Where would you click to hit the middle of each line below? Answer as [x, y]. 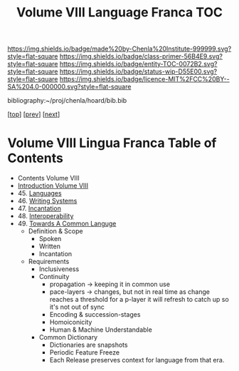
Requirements [49, 262]
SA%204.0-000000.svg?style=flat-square [69, 87]
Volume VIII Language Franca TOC [119, 12]
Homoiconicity [71, 322]
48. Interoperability [46, 216]
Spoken [50, 239]
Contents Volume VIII [48, 178]
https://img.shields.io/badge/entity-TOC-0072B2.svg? [138, 64]
